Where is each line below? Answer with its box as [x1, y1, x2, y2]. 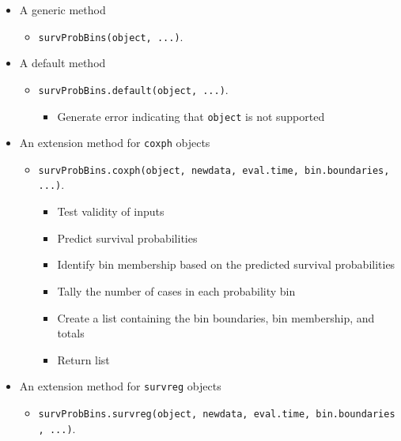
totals [57, 325, 85, 341]
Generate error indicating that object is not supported [57, 107, 325, 124]
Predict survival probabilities [57, 229, 198, 246]
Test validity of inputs [57, 203, 165, 220]
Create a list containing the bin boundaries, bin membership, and [57, 309, 375, 326]
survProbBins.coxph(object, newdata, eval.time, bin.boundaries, [38, 164, 390, 176]
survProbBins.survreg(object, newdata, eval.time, [38, 408, 311, 420]
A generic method [19, 2, 106, 17]
